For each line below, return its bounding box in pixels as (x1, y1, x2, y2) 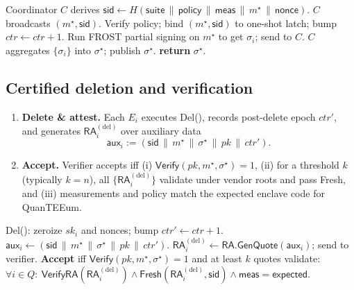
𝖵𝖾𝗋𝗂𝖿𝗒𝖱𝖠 (41, 269, 78, 280)
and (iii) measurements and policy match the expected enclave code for (22, 186, 325, 201)
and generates (22, 123, 81, 137)
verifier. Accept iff (6, 251, 86, 266)
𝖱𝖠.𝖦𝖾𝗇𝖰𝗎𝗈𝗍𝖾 (221, 240, 278, 250)
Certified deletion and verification (6, 76, 253, 98)
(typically (22, 171, 62, 186)
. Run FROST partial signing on (61, 29, 200, 44)
